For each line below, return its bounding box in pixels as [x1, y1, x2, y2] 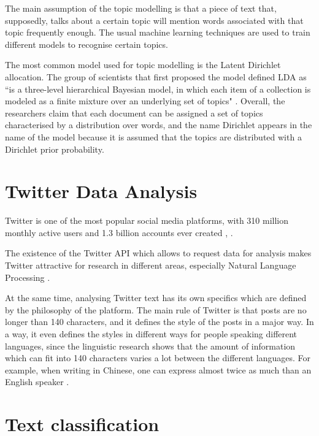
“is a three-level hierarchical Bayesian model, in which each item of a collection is [5, 82, 311, 95]
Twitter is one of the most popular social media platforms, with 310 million [5, 214, 289, 227]
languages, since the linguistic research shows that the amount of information [5, 339, 296, 352]
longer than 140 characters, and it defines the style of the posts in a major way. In [5, 315, 314, 328]
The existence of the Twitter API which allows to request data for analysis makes [5, 247, 312, 259]
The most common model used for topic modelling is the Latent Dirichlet [5, 58, 281, 71]
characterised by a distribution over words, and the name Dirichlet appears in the [5, 118, 312, 131]
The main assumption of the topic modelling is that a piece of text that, [5, 2, 277, 14]
